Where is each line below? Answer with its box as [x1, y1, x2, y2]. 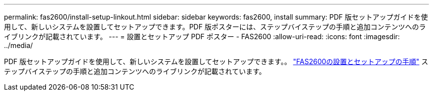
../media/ [4, 41, 33, 49]
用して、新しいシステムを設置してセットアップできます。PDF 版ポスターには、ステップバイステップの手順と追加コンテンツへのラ [4, 23, 426, 31]
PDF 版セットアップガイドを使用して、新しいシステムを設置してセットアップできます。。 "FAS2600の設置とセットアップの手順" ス [4, 57, 429, 66]
